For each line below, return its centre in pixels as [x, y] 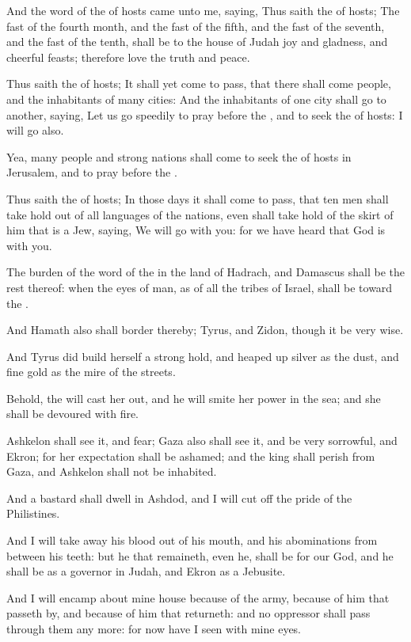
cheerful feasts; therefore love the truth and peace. [128, 57]
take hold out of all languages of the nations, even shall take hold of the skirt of [200, 214]
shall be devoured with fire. [73, 414]
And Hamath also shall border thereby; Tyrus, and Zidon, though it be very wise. [205, 330]
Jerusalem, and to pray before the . [92, 172]
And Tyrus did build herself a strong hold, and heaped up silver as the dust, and [203, 356]
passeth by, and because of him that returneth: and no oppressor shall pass [188, 613]
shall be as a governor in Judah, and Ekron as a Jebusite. [146, 571]
